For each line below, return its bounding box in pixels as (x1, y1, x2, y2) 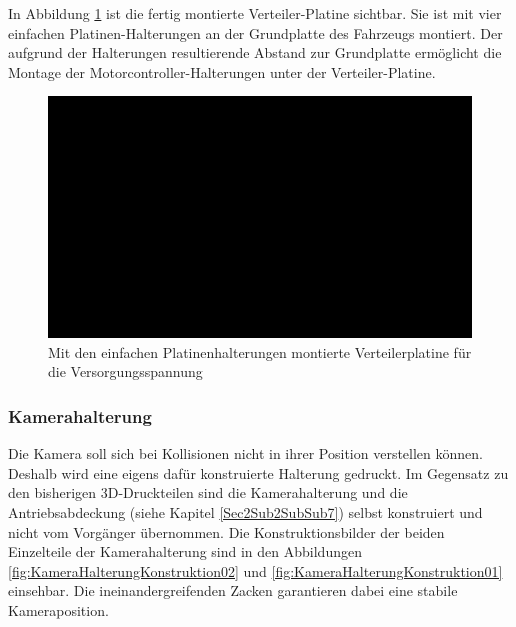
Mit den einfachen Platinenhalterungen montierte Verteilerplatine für (48, 341, 472, 362)
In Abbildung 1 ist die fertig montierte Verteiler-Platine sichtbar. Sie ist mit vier (8, 3, 502, 23)
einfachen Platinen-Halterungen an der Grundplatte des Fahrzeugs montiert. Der (8, 22, 503, 43)
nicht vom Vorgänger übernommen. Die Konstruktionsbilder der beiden (8, 521, 445, 542)
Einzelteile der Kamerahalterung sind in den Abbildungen (8, 541, 362, 562)
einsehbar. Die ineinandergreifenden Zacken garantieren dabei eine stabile (8, 580, 458, 601)
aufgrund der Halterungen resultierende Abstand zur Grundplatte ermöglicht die (8, 42, 502, 63)
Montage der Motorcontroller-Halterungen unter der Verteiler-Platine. (8, 61, 436, 82)
